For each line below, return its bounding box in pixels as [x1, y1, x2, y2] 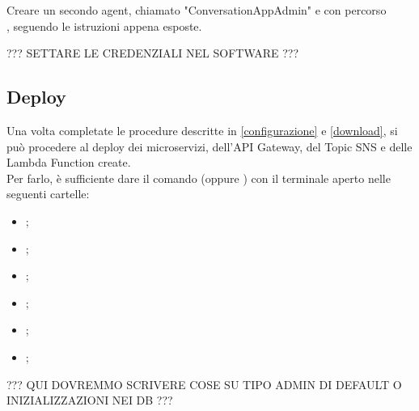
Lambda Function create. [6, 154, 131, 171]
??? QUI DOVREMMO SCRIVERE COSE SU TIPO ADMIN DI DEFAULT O [6, 375, 402, 392]
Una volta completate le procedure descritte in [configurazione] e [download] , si [6, 121, 398, 138]
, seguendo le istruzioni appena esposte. [6, 17, 202, 34]
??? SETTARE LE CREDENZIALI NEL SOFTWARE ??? [6, 44, 299, 61]
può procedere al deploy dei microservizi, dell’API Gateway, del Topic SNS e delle [6, 138, 413, 155]
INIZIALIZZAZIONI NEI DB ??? [6, 392, 173, 409]
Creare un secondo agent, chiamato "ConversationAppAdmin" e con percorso [6, 2, 387, 18]
